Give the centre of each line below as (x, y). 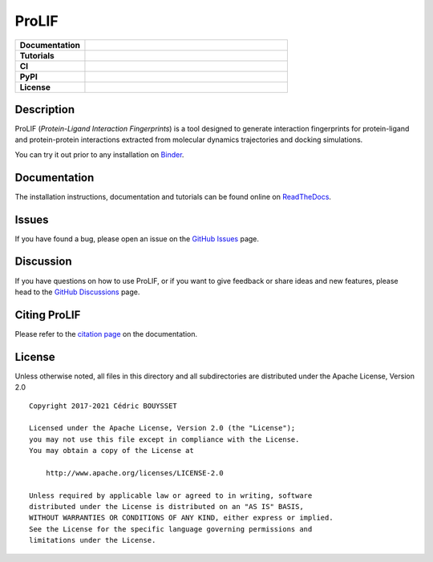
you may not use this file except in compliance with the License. (164, 439)
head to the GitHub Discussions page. (77, 292)
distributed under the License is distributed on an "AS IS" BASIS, (166, 507)
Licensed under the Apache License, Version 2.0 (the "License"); (162, 428)
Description (45, 109)
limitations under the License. (93, 540)
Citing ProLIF (48, 315)
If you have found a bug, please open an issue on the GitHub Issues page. (137, 239)
